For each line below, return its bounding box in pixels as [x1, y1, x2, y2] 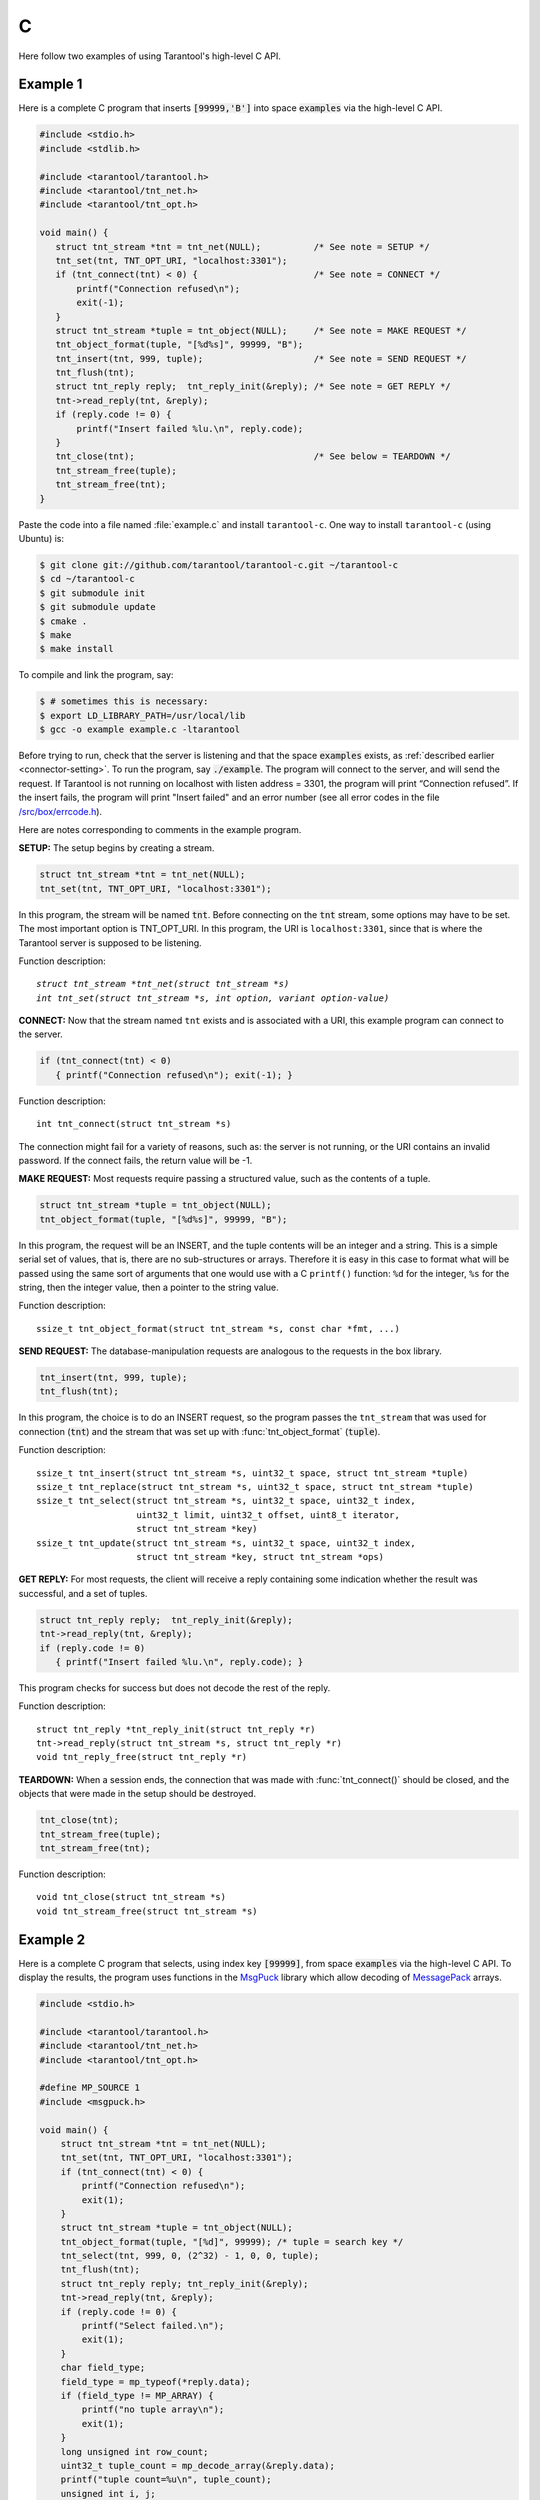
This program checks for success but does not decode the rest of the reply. [18, 1681, 331, 1694]
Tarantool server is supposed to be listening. [18, 936, 202, 949]
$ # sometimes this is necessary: [39, 696, 209, 707]
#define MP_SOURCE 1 [39, 2082, 140, 2094]
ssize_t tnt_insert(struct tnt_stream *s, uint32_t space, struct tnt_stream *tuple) [36, 1467, 469, 1479]
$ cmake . [39, 615, 88, 627]
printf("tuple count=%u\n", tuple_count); [60, 2474, 272, 2485]
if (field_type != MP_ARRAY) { [60, 2390, 214, 2401]
